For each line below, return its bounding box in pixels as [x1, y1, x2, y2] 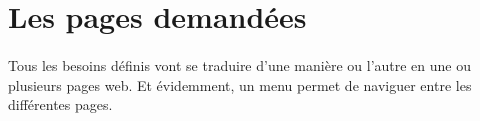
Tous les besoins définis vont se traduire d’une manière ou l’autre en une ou [8, 54, 472, 75]
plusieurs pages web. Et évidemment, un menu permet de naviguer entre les [8, 74, 472, 95]
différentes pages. [8, 94, 113, 115]
